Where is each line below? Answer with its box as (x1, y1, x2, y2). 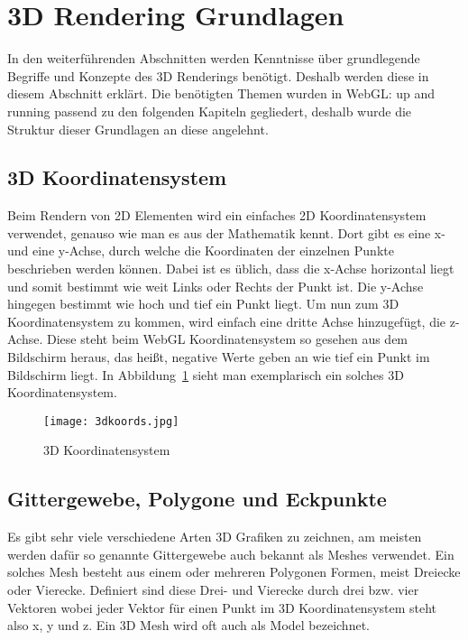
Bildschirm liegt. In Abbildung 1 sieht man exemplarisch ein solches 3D (7, 365, 404, 384)
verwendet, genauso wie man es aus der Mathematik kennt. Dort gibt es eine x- (7, 223, 445, 242)
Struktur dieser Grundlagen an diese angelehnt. (7, 119, 269, 138)
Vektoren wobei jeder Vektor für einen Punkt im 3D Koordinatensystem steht (7, 598, 437, 617)
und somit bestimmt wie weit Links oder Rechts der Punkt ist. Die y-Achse (7, 276, 424, 295)
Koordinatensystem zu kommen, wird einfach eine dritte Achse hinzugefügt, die (7, 311, 446, 330)
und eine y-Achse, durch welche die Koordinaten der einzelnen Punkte (7, 241, 394, 260)
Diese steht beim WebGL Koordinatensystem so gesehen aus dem (47, 329, 408, 348)
